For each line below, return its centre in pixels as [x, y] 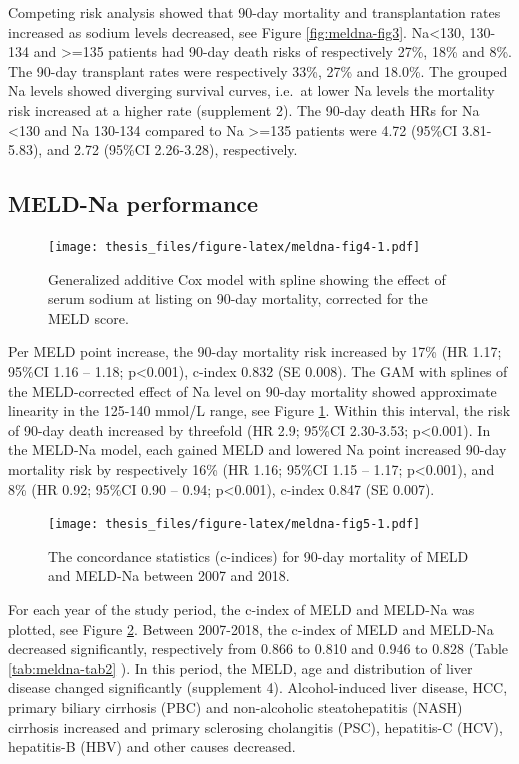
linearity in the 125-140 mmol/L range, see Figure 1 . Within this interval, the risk [259, 410]
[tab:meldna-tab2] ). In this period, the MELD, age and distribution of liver [240, 667]
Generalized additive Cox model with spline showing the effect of [247, 278]
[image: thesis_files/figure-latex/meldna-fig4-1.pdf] [234, 246]
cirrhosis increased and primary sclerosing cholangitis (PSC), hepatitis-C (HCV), [255, 726]
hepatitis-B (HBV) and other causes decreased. [152, 746]
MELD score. [88, 317]
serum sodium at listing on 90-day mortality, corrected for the [238, 298]
